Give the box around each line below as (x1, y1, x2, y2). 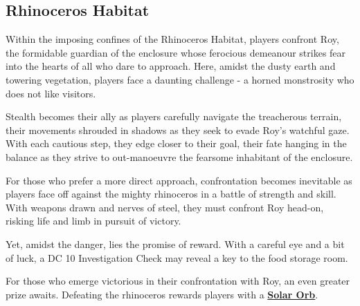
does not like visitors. (6, 86, 96, 100)
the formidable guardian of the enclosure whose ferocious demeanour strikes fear (6, 45, 346, 59)
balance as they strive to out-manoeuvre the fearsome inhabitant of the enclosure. (6, 149, 353, 164)
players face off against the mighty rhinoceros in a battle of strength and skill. (6, 187, 336, 201)
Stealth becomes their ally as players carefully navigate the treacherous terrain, (6, 109, 342, 124)
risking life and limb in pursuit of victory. (6, 213, 181, 228)
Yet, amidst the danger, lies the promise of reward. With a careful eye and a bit (6, 236, 345, 251)
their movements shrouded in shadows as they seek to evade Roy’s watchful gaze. (6, 122, 350, 137)
